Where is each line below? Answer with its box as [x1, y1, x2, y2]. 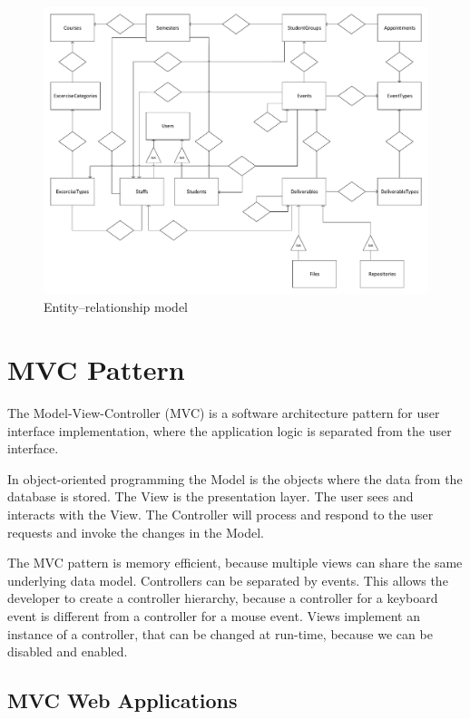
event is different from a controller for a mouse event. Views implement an [7, 607, 420, 625]
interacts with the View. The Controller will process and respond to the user [7, 505, 434, 524]
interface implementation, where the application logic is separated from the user [7, 421, 452, 440]
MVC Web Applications [7, 686, 238, 714]
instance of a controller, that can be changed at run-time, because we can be [7, 624, 433, 643]
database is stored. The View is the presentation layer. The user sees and [7, 487, 414, 506]
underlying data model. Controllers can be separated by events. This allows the [7, 570, 448, 589]
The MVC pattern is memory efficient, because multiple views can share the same [7, 553, 463, 572]
